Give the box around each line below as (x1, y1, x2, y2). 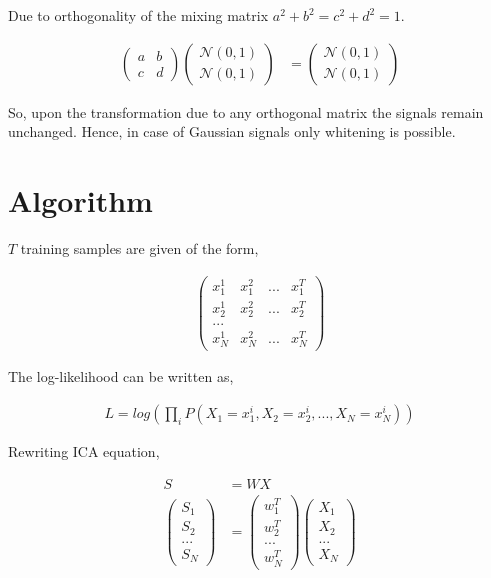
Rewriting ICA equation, (8, 441, 160, 462)
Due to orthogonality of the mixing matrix (8, 5, 269, 25)
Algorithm (8, 180, 153, 220)
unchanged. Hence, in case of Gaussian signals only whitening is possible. (8, 121, 456, 142)
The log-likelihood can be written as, (8, 366, 234, 387)
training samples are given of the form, (20, 237, 259, 258)
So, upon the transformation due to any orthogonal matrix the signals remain (8, 101, 484, 122)
